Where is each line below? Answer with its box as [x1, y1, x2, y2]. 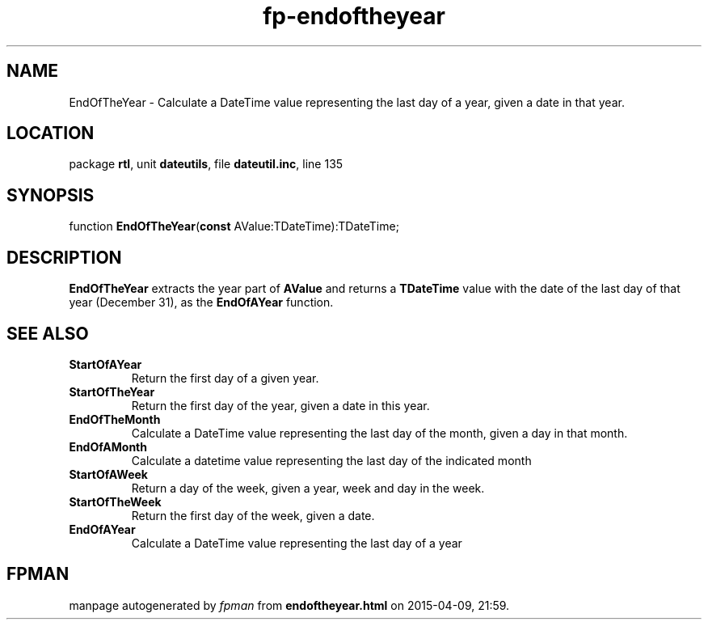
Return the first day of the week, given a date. [131, 508, 375, 522]
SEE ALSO [6, 323, 89, 344]
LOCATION [6, 123, 95, 144]
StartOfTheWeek [69, 494, 162, 509]
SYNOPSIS [6, 184, 95, 205]
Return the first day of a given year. [131, 370, 319, 385]
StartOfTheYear [69, 384, 155, 399]
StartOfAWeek [69, 467, 148, 481]
